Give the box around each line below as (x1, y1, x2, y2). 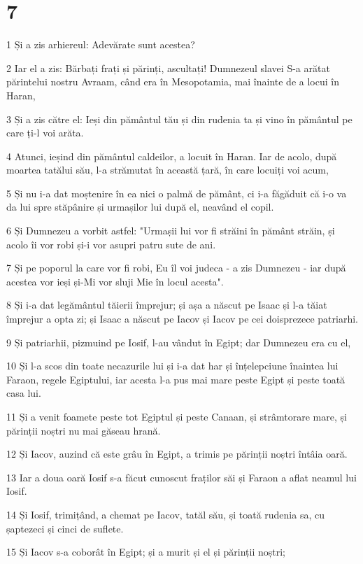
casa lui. (6, 386, 41, 400)
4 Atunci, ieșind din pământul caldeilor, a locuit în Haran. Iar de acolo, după (6, 148, 337, 163)
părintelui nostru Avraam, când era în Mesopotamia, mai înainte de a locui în (6, 74, 339, 89)
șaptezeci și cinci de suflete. (6, 521, 124, 535)
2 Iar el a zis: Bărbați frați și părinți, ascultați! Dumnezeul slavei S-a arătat (6, 60, 330, 75)
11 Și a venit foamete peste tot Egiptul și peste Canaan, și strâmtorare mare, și (6, 409, 347, 423)
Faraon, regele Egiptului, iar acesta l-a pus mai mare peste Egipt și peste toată (6, 372, 346, 386)
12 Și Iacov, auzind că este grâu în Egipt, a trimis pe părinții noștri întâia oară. (6, 446, 348, 461)
